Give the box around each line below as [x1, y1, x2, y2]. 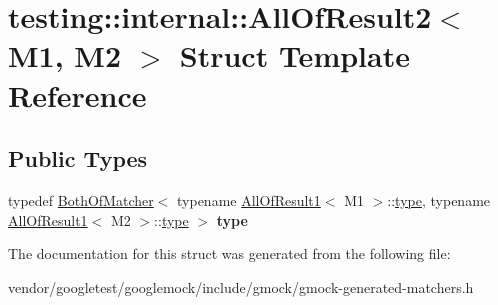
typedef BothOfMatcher [8, 189, 154, 210]
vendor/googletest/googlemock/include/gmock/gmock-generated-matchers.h [8, 276, 474, 297]
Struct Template [179, 35, 410, 76]
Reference [8, 74, 147, 115]
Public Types [8, 143, 148, 174]
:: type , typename [387, 189, 491, 210]
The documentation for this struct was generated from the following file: [8, 243, 451, 264]
